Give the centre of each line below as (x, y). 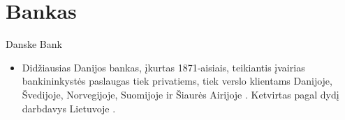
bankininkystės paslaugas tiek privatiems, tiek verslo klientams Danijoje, (177, 81)
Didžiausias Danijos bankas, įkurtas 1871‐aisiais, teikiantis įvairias (163, 67)
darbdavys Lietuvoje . (69, 108)
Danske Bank (34, 44)
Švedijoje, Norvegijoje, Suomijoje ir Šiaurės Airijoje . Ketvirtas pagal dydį (181, 94)
